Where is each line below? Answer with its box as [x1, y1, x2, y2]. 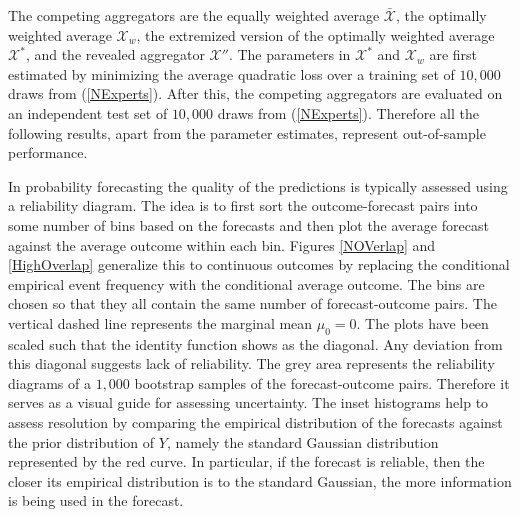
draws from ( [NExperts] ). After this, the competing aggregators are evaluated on [8, 83, 503, 104]
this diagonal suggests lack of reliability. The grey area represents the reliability [8, 353, 495, 374]
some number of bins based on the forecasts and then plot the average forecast [8, 214, 489, 235]
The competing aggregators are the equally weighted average [8, 5, 380, 25]
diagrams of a [8, 372, 91, 393]
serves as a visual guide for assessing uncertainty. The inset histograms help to [8, 392, 489, 413]
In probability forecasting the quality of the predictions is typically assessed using [8, 175, 508, 196]
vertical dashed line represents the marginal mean [8, 312, 313, 333]
